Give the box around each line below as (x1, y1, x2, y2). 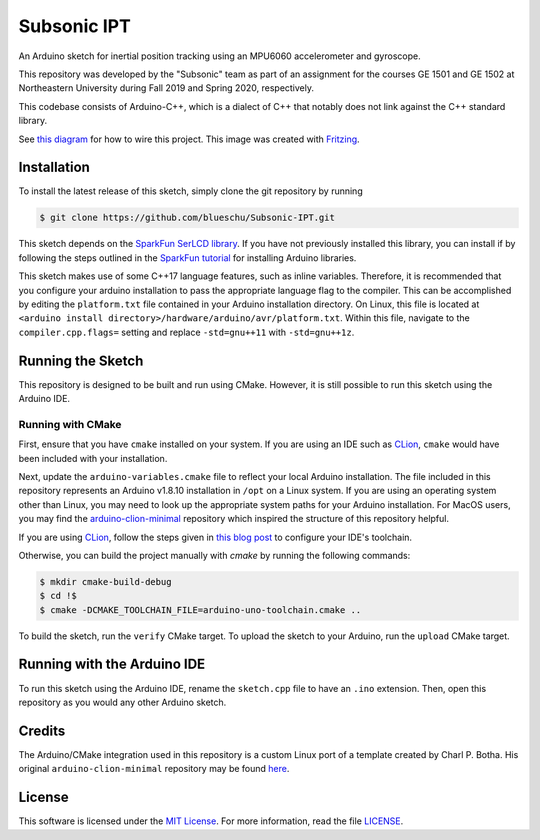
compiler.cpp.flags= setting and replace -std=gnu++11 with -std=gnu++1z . (18, 326, 355, 338)
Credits (18, 722, 66, 739)
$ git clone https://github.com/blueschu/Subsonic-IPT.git (39, 212, 335, 224)
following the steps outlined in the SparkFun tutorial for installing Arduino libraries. (18, 251, 357, 264)
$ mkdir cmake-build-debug (39, 576, 172, 587)
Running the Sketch (18, 352, 144, 369)
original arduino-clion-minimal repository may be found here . (18, 763, 290, 775)
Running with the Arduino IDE (18, 656, 206, 673)
